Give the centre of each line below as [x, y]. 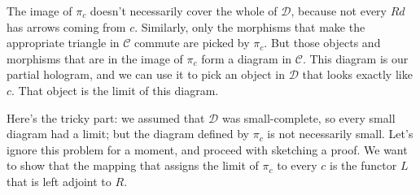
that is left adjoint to [59, 181]
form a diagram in [247, 58]
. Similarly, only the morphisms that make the [250, 26]
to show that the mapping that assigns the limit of [133, 165]
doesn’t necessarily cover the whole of [184, 11]
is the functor [363, 165]
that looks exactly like [357, 74]
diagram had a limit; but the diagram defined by [128, 134]
